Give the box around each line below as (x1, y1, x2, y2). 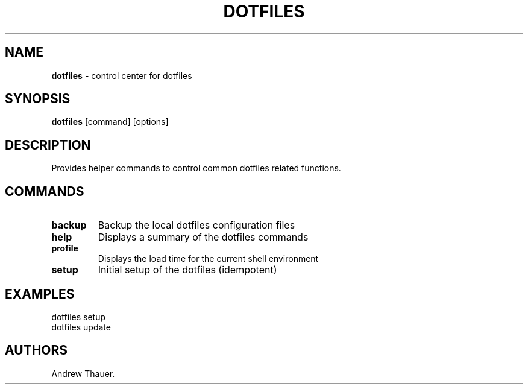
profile (51, 243, 78, 254)
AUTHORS (5, 343, 68, 358)
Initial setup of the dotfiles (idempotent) (98, 264, 277, 276)
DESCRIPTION (5, 137, 91, 153)
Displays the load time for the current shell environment (98, 253, 319, 264)
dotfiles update (51, 321, 111, 332)
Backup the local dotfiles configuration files (98, 219, 295, 232)
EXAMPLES (5, 286, 75, 302)
